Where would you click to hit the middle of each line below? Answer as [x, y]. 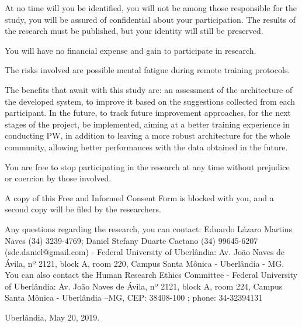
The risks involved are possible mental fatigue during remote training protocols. [147, 70]
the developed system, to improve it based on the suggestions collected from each [150, 101]
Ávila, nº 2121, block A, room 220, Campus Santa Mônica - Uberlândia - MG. [145, 263]
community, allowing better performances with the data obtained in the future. [146, 147]
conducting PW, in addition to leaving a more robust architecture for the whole [147, 135]
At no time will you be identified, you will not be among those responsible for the [151, 8]
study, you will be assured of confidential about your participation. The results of [150, 19]
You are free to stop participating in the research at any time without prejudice [147, 166]
